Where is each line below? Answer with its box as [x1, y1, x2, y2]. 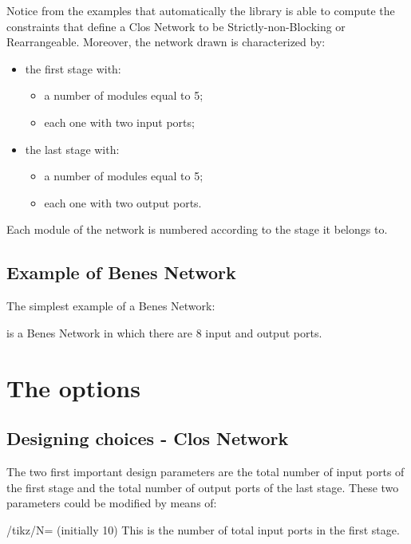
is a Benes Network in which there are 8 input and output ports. [6, 324, 322, 341]
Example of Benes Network [6, 260, 236, 285]
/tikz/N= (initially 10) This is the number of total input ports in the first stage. [6, 521, 400, 538]
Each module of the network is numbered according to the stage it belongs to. [6, 221, 388, 238]
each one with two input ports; [44, 113, 195, 130]
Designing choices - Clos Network [6, 426, 289, 451]
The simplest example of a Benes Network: [6, 298, 215, 314]
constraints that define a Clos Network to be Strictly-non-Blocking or [6, 18, 346, 34]
